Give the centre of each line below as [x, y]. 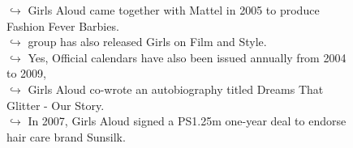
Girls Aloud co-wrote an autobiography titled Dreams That [176, 89]
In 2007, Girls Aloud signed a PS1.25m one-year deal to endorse [187, 121]
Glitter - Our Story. [56, 105]
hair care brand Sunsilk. [66, 136]
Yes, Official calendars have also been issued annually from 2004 [187, 57]
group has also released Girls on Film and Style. [147, 42]
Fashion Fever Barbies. [63, 25]
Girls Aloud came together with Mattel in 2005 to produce [174, 10]
